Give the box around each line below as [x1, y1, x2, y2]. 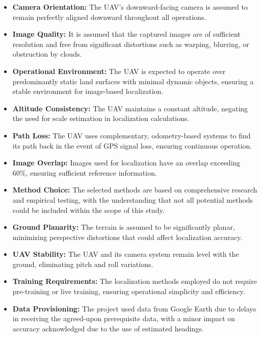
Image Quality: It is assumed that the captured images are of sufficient [12, 29, 241, 39]
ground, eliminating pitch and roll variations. [12, 258, 153, 269]
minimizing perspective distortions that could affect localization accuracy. [12, 231, 243, 242]
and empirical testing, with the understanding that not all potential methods [12, 194, 253, 205]
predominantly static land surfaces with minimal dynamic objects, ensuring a [12, 76, 254, 86]
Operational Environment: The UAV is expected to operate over [12, 65, 226, 76]
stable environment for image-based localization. [12, 86, 164, 97]
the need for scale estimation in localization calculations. [12, 113, 190, 124]
